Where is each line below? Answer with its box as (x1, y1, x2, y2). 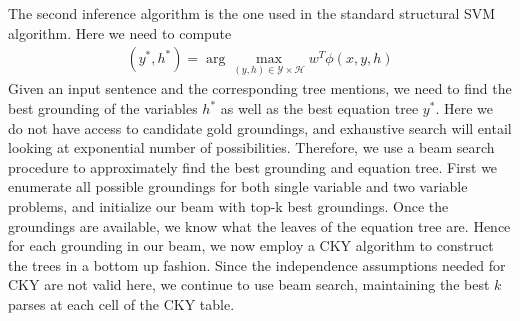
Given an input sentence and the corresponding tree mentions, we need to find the (8, 78, 512, 99)
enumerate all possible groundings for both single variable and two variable (8, 176, 468, 197)
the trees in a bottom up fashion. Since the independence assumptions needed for (8, 254, 506, 275)
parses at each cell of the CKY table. (8, 293, 235, 314)
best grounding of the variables (8, 98, 198, 119)
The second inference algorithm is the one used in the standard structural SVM (8, 3, 496, 23)
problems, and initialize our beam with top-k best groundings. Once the (8, 196, 449, 216)
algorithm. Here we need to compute (8, 22, 232, 43)
